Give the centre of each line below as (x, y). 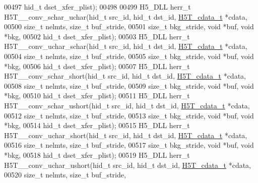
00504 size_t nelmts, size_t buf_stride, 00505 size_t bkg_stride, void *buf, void (129, 56)
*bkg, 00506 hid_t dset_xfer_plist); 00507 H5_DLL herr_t (97, 66)
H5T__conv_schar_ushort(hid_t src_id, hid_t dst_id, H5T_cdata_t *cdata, (127, 105)
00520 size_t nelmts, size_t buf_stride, (65, 175)
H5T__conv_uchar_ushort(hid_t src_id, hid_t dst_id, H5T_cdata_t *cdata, (128, 165)
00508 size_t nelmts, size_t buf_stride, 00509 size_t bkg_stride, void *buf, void (129, 85)
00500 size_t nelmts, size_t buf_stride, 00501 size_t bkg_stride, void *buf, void (129, 26)
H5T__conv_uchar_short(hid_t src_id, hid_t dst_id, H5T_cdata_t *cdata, (126, 135)
